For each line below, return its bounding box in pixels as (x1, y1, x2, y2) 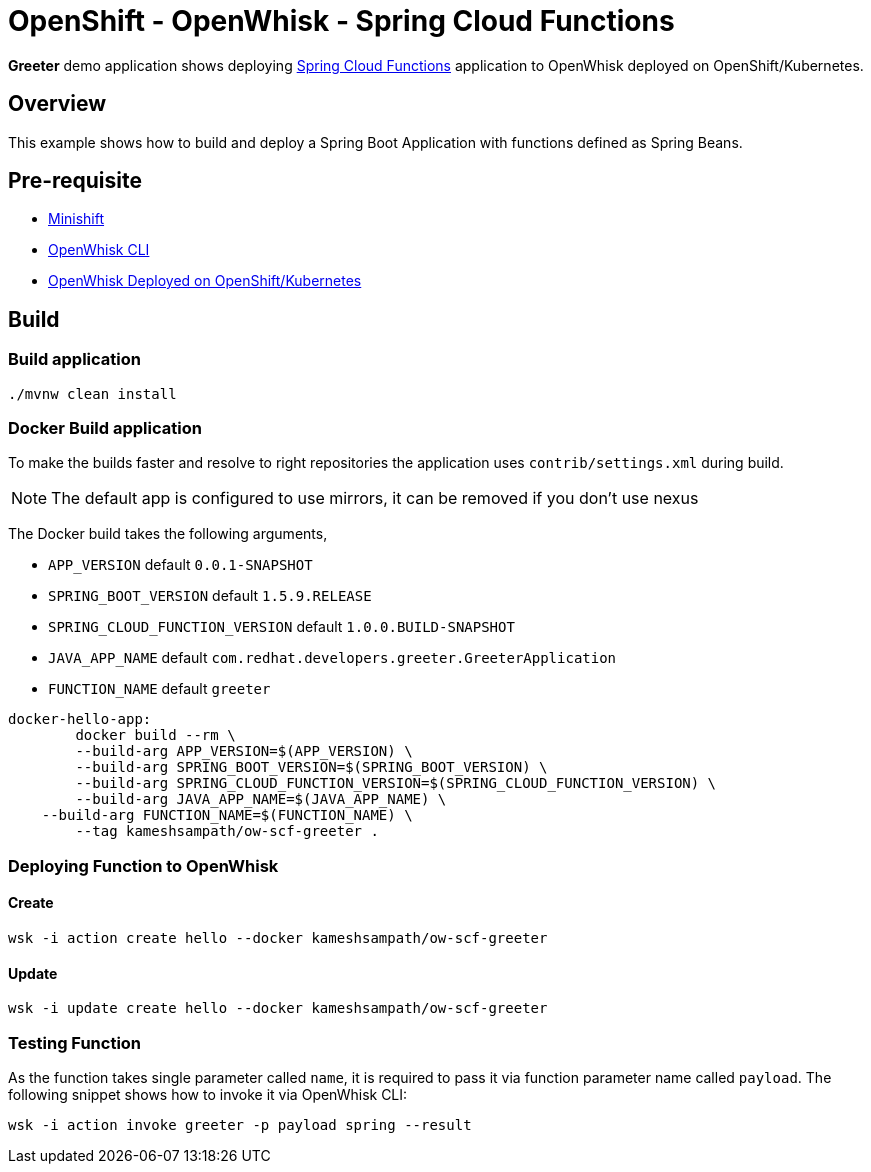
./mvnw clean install (8, 385, 177, 402)
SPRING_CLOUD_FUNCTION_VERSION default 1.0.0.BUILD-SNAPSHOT (48, 618, 515, 636)
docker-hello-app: (8, 711, 152, 728)
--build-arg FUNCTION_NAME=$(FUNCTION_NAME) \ (41, 807, 413, 824)
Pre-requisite (8, 168, 142, 194)
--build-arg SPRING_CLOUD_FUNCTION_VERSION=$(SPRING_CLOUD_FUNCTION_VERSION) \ (75, 775, 717, 792)
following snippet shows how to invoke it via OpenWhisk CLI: (8, 1085, 408, 1103)
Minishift (48, 210, 105, 228)
